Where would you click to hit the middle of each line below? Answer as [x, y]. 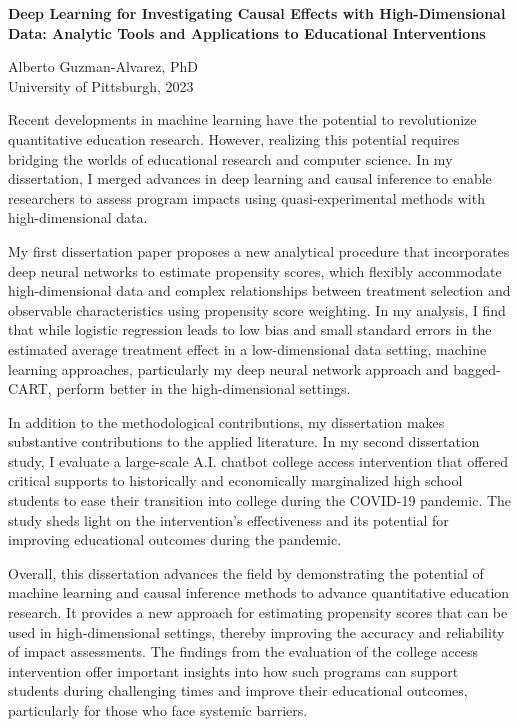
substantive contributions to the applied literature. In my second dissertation [244, 441]
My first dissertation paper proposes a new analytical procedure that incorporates [259, 250]
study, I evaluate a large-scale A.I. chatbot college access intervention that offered [258, 460]
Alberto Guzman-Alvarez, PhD [103, 66]
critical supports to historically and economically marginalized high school [235, 480]
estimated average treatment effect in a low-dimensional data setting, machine [247, 348]
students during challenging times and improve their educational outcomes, [238, 690]
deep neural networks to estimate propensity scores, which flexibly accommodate [255, 270]
